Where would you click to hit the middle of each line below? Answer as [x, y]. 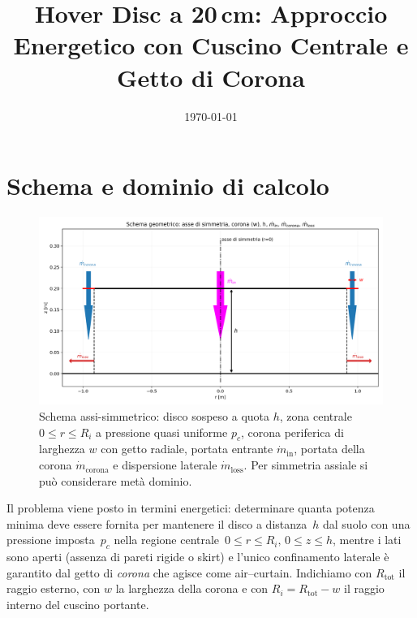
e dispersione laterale [165, 465]
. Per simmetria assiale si [306, 465]
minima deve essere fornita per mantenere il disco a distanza [157, 523]
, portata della [329, 449]
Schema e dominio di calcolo [168, 186]
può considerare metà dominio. [116, 480]
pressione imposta [51, 540]
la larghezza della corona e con [192, 588]
